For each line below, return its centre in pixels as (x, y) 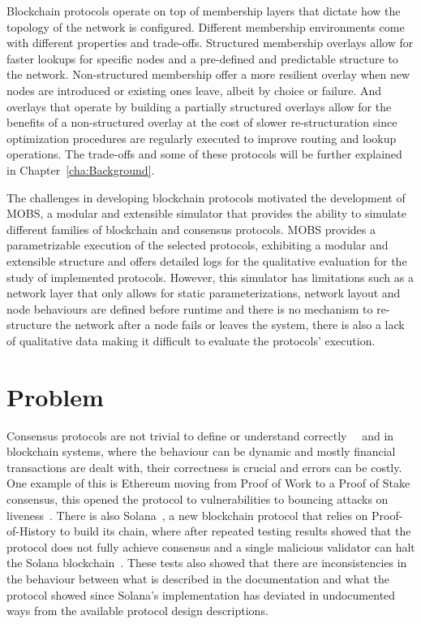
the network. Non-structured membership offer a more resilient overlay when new (208, 74)
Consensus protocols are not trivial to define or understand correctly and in (200, 435)
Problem (55, 396)
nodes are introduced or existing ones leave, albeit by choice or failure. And (194, 90)
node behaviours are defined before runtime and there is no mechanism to (190, 308)
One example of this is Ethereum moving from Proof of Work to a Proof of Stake (208, 483)
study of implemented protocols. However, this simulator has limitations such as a (210, 277)
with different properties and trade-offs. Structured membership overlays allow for (210, 43)
